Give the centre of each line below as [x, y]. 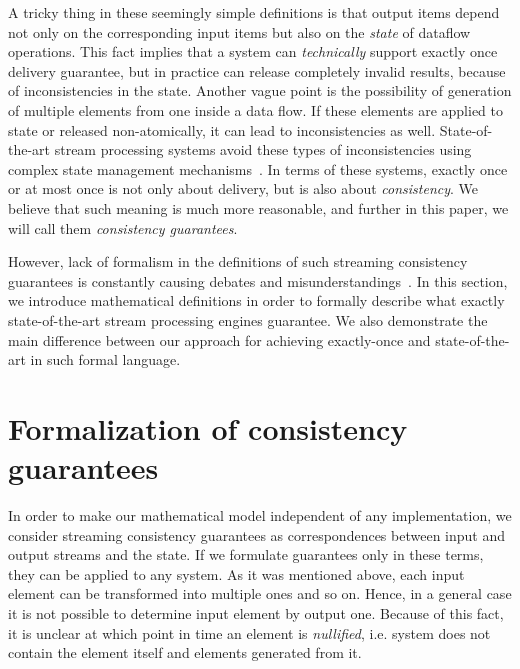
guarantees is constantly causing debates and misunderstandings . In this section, [258, 280]
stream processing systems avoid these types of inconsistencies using [263, 149]
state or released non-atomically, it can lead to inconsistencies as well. [222, 129]
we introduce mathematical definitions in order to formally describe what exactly [256, 300]
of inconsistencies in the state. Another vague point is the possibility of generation [260, 90]
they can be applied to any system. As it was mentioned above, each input [236, 573]
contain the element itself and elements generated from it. [185, 652]
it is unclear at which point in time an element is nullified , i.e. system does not [249, 632]
